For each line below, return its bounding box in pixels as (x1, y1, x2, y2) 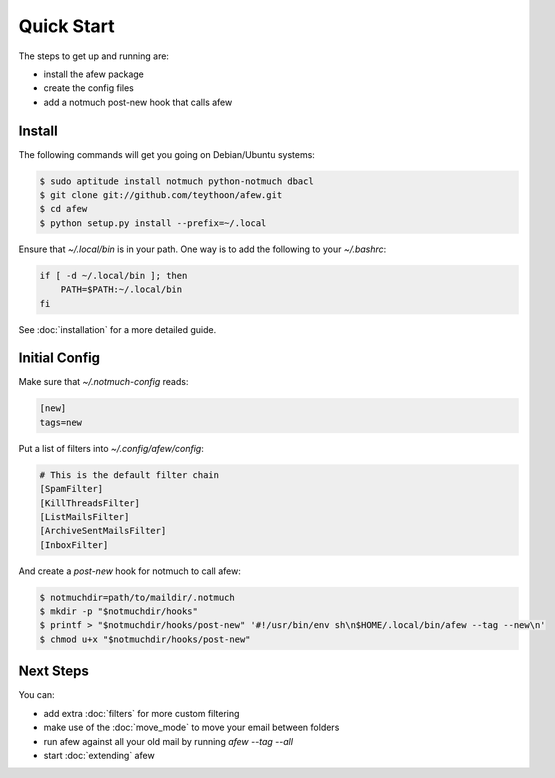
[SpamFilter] (39, 483, 104, 495)
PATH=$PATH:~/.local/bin (60, 284, 183, 295)
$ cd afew (39, 203, 88, 215)
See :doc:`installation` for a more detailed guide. (18, 323, 217, 335)
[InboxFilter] (39, 539, 109, 550)
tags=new (39, 416, 83, 428)
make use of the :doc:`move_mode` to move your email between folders (43, 721, 340, 734)
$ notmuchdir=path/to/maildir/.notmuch (39, 591, 235, 603)
